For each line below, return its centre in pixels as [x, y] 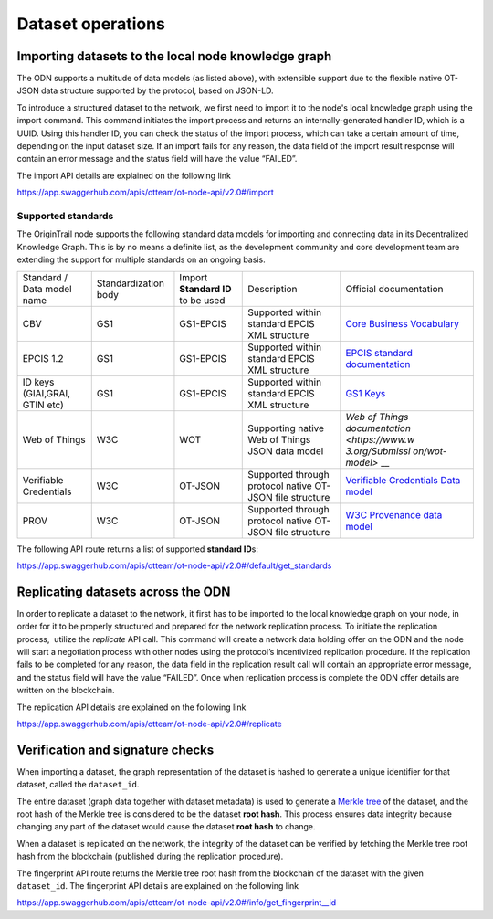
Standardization [130, 283]
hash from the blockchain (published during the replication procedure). [150, 856]
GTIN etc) [43, 405]
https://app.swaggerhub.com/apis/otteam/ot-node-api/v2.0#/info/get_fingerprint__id [177, 903]
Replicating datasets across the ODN [124, 592]
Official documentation [394, 289]
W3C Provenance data [394, 514]
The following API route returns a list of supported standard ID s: [138, 549]
